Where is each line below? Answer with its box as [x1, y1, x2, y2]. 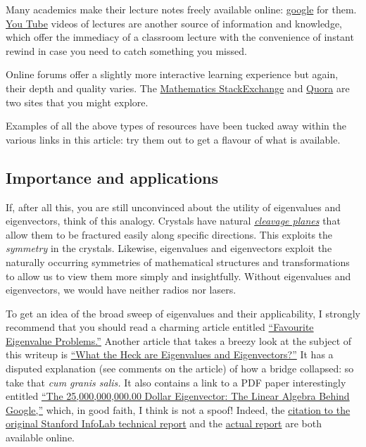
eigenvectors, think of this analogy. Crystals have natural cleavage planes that [6, 213, 341, 228]
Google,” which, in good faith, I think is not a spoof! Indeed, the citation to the [6, 402, 351, 417]
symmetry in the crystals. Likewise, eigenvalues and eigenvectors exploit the [6, 241, 332, 256]
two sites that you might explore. [6, 94, 149, 109]
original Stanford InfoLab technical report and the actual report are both [6, 416, 322, 431]
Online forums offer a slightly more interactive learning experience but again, [6, 67, 339, 82]
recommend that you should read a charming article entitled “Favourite [6, 320, 314, 334]
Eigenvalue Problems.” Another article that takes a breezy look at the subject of [6, 333, 352, 348]
